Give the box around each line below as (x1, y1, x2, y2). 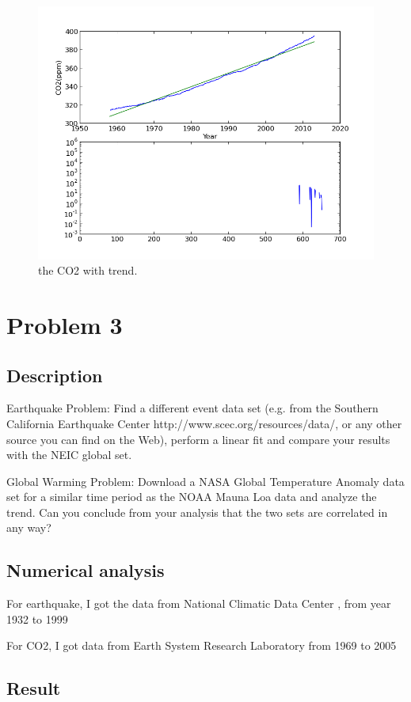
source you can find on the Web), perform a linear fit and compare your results (6, 431, 390, 447)
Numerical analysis (6, 558, 165, 582)
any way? (6, 519, 51, 536)
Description (6, 362, 103, 387)
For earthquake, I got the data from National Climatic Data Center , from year (6, 595, 391, 612)
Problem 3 (6, 308, 123, 340)
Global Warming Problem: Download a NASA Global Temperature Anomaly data (6, 472, 405, 489)
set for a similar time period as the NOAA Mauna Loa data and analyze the (6, 488, 377, 505)
